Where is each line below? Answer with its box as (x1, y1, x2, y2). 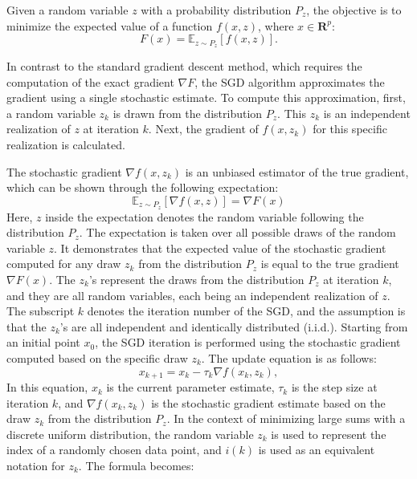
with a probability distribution (141, 2, 292, 18)
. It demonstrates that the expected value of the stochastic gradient (54, 239, 386, 256)
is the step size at (291, 379, 378, 396)
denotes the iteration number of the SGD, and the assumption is (87, 302, 406, 319)
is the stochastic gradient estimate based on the (151, 394, 386, 411)
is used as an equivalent (258, 441, 375, 458)
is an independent (323, 104, 411, 121)
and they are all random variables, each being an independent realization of (6, 286, 378, 303)
